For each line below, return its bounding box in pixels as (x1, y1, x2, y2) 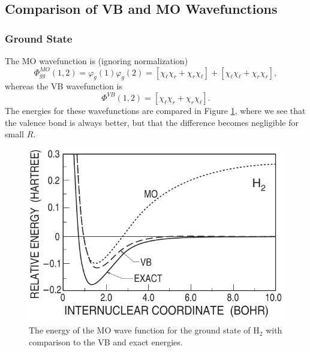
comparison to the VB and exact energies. (29, 335, 183, 348)
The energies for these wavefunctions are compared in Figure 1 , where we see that (5, 104, 306, 116)
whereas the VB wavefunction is (5, 80, 122, 92)
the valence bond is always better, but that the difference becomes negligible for (5, 116, 299, 128)
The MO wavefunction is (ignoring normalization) (5, 55, 188, 67)
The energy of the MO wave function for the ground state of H (29, 324, 260, 336)
